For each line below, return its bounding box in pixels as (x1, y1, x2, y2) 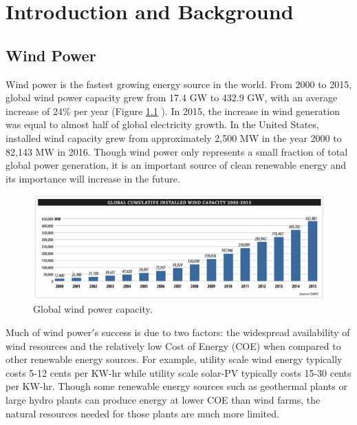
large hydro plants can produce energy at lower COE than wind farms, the (6, 393, 321, 407)
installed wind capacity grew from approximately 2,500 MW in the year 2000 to (6, 130, 342, 145)
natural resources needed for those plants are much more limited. (6, 406, 279, 420)
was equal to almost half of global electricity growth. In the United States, (6, 117, 319, 132)
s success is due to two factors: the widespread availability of (94, 325, 350, 340)
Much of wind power (6, 325, 92, 340)
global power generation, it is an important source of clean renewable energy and (6, 158, 347, 172)
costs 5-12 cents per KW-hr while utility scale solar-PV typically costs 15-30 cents (6, 365, 351, 380)
